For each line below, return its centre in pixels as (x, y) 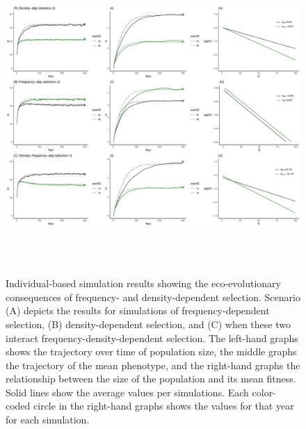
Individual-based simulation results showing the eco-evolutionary (143, 283)
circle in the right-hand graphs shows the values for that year (164, 406)
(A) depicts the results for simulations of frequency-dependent (138, 310)
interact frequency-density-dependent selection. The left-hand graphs (152, 338)
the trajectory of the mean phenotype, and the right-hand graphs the (153, 365)
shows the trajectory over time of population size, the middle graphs (151, 351)
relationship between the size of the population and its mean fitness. (151, 379)
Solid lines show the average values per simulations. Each (127, 392)
